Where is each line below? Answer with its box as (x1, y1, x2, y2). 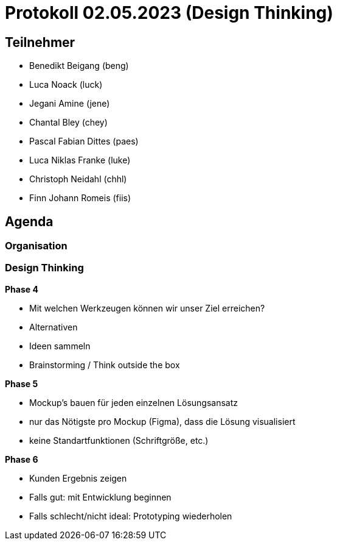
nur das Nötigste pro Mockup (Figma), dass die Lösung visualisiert (29, 416, 296, 427)
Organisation (5, 240, 68, 252)
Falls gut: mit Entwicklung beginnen (29, 491, 172, 502)
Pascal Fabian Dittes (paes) (29, 136, 139, 147)
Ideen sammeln (29, 340, 91, 351)
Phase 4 (5, 283, 38, 294)
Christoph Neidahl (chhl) (29, 174, 127, 185)
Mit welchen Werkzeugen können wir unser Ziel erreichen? (29, 302, 265, 313)
